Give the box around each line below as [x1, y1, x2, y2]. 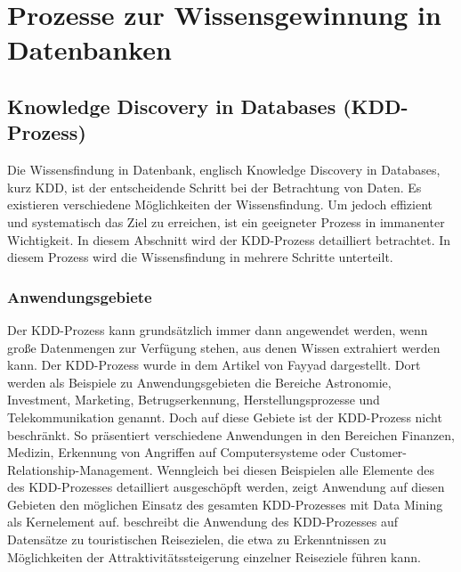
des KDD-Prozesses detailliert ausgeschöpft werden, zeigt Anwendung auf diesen [7, 478, 445, 496]
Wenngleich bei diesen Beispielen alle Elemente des [157, 460, 434, 478]
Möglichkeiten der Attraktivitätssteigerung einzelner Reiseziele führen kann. [7, 547, 421, 566]
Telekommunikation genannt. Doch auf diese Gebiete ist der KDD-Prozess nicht [7, 407, 442, 426]
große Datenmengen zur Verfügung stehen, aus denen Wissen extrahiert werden [7, 338, 441, 356]
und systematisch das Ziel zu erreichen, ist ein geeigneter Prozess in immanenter [7, 212, 445, 231]
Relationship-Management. [7, 460, 153, 478]
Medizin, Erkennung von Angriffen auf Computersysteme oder [7, 443, 346, 462]
